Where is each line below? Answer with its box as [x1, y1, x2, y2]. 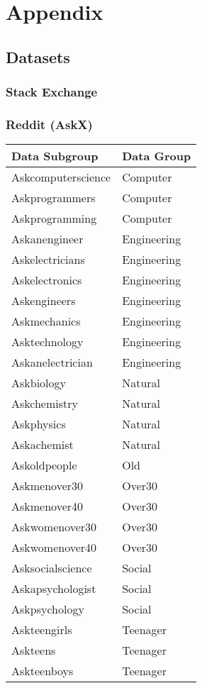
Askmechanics [11, 313, 81, 330]
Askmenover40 [11, 498, 84, 515]
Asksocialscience [11, 560, 92, 577]
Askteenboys [11, 662, 74, 679]
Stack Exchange [6, 83, 98, 101]
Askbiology [11, 374, 66, 392]
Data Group [122, 148, 191, 165]
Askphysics [11, 416, 66, 433]
